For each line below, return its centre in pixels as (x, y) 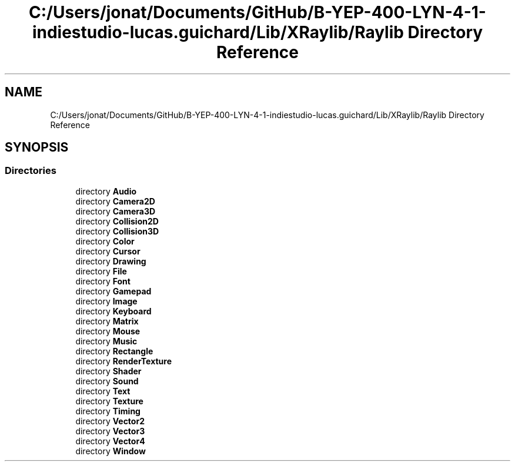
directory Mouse (108, 331)
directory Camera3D (116, 211)
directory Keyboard (113, 311)
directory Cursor (108, 251)
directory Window (111, 451)
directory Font (103, 281)
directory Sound (107, 381)
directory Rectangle (114, 351)
